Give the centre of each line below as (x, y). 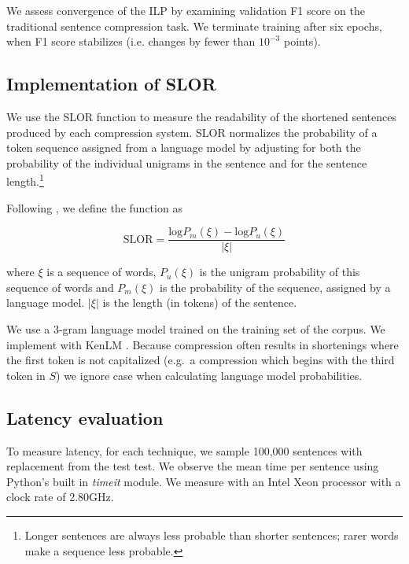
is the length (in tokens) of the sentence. (200, 302)
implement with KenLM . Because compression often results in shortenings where (203, 344)
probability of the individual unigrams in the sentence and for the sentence (187, 162)
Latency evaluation (85, 417)
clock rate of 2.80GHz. (60, 497)
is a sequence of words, (101, 272)
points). (302, 41)
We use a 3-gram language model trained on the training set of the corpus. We (196, 329)
